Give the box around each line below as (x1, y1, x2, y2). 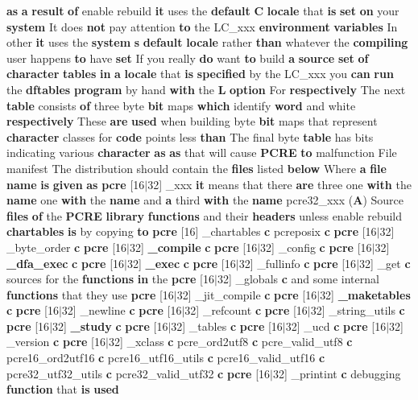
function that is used (6, 381, 119, 398)
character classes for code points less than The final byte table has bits (6, 128, 374, 145)
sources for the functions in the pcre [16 (6, 270, 214, 287)
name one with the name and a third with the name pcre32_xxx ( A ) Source (6, 192, 404, 208)
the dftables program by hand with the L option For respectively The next (6, 80, 406, 97)
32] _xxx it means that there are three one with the (147, 175, 412, 192)
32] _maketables (320, 286, 411, 303)
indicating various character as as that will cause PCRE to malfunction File (6, 144, 397, 161)
